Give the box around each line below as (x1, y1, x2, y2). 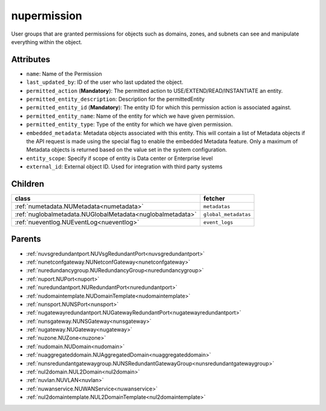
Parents (11, 234, 42, 244)
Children (11, 179, 45, 189)
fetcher (203, 194, 226, 203)
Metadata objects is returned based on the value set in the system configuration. (26, 146, 228, 153)
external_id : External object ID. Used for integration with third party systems (26, 163, 223, 170)
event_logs (203, 219, 234, 226)
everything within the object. (11, 38, 83, 45)
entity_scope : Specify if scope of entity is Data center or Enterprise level (26, 155, 213, 162)
